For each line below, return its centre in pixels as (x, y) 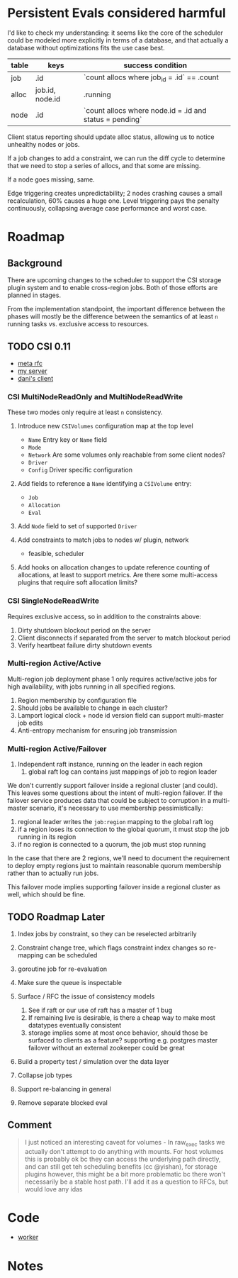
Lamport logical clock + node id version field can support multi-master (121, 715)
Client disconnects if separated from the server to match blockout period (124, 638)
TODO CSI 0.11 (39, 346)
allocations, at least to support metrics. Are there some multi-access (118, 575)
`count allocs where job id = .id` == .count (152, 78)
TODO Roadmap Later (56, 917)
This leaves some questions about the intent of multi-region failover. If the (115, 793)
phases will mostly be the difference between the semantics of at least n (113, 316)
